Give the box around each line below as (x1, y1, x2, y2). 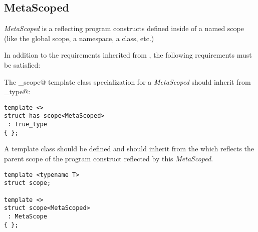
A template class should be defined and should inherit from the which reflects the (4, 143, 254, 154)
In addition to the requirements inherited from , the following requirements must (4, 50, 252, 60)
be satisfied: (4, 59, 41, 70)
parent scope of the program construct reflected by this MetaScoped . (4, 153, 213, 163)
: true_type (8, 121, 47, 128)
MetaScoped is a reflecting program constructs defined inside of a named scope (4, 23, 244, 34)
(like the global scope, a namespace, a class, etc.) (4, 33, 154, 43)
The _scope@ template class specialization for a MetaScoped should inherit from (4, 76, 251, 87)
